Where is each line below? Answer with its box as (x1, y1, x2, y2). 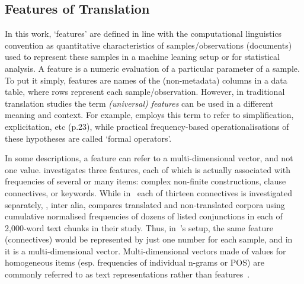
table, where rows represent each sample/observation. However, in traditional (5, 85, 285, 98)
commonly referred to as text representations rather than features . (5, 268, 250, 280)
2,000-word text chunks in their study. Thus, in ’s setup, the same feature (5, 221, 273, 234)
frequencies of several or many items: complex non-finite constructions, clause (5, 175, 286, 187)
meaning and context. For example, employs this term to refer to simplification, (5, 109, 294, 121)
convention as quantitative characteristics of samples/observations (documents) (5, 39, 292, 51)
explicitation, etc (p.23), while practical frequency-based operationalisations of (5, 120, 289, 132)
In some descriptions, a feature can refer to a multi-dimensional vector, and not (5, 152, 293, 164)
